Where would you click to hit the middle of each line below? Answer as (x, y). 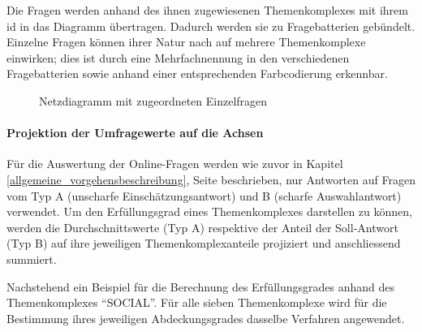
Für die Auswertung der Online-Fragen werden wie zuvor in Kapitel (175, 164)
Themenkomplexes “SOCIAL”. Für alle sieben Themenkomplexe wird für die (197, 302)
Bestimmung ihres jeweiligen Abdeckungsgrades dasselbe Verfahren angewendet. (206, 318)
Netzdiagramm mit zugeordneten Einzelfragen (153, 100)
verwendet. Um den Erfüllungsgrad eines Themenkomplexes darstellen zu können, (209, 211)
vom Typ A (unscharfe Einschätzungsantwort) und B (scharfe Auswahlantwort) (204, 195)
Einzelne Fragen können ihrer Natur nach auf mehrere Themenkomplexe (186, 42)
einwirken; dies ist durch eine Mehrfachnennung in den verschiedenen (178, 57)
